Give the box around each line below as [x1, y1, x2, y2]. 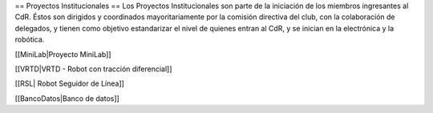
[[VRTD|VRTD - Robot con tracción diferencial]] [14, 64, 172, 74]
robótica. [14, 34, 45, 44]
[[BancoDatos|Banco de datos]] [14, 93, 119, 103]
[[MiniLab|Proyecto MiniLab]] [14, 49, 111, 59]
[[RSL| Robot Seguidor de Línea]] [14, 79, 124, 88]
